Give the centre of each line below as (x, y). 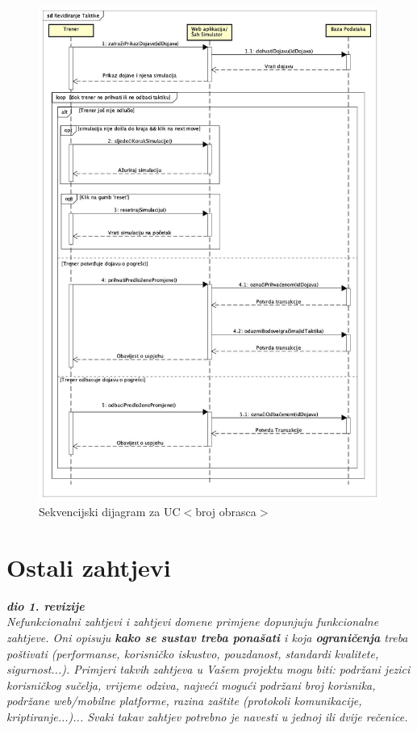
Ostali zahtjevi (89, 567)
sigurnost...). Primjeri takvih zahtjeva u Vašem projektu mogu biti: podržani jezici (208, 669)
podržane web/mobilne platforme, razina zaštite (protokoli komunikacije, (184, 701)
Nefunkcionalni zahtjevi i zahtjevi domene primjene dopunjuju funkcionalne (193, 622)
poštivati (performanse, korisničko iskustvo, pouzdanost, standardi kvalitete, (193, 653)
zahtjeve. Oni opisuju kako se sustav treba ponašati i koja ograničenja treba (207, 637)
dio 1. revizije (46, 605)
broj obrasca (226, 512)
